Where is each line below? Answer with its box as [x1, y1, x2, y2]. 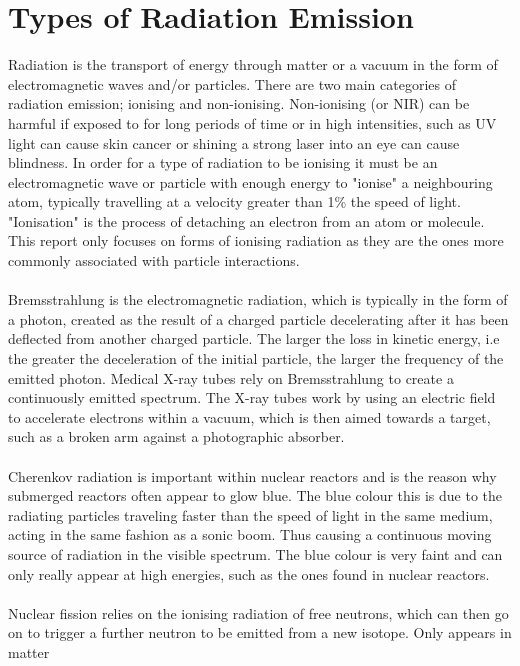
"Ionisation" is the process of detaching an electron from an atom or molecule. [8, 210, 485, 231]
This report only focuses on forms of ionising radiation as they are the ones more [8, 230, 504, 251]
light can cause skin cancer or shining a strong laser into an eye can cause [8, 132, 460, 153]
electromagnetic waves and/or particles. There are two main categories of [8, 73, 456, 94]
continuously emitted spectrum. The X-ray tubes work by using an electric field [8, 387, 496, 408]
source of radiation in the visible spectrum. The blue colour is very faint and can [8, 543, 503, 564]
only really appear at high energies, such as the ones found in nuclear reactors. [8, 563, 490, 584]
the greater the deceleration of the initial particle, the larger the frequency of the [8, 348, 504, 369]
